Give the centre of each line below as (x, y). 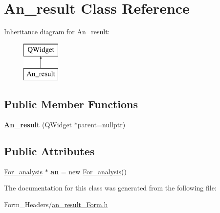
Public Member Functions (71, 104)
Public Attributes (49, 151)
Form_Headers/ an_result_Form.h (56, 204)
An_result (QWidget (38, 125)
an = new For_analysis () (88, 171)
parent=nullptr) (101, 125)
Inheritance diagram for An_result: (57, 32)
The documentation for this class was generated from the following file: (110, 188)
